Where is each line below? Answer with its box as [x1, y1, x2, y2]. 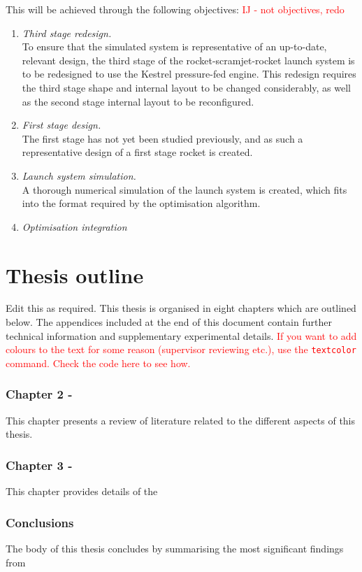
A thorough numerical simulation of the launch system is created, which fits [22, 182, 347, 196]
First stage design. [22, 117, 101, 132]
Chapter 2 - [6, 385, 73, 403]
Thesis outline [6, 260, 144, 289]
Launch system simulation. [22, 168, 136, 183]
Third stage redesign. [22, 25, 112, 40]
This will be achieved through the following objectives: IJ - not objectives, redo [6, 2, 345, 16]
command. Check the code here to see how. [6, 355, 191, 370]
